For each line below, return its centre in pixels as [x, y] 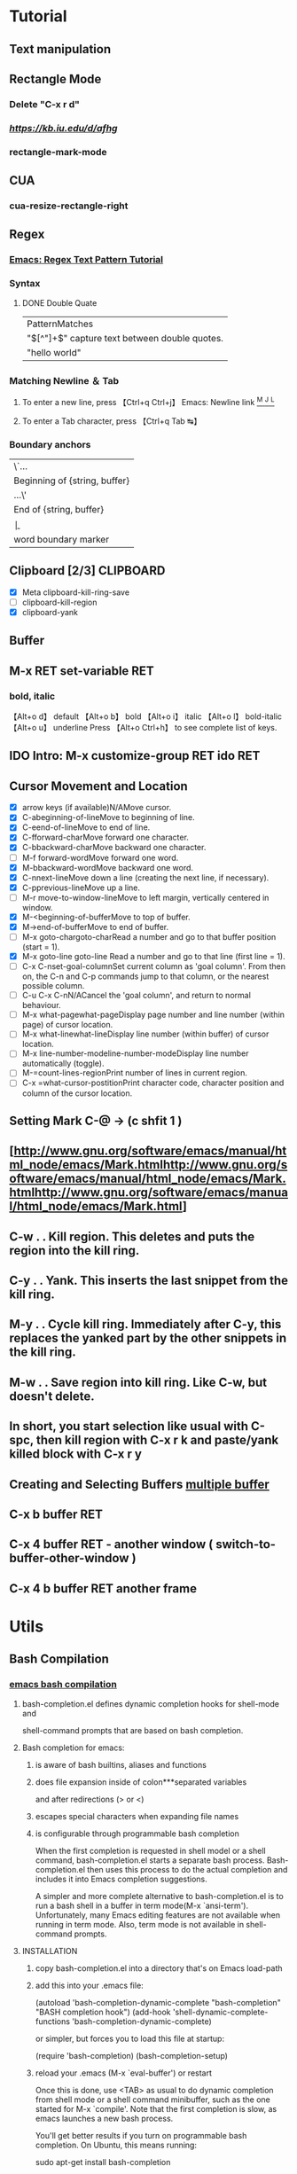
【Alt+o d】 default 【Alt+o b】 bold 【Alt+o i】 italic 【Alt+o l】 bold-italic [145, 716]
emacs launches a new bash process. [104, 2118]
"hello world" [54, 352]
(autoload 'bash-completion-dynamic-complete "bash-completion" [158, 2002]
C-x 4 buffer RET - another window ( [111, 1544]
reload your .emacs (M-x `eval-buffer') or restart [124, 2073]
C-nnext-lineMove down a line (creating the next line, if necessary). [145, 877]
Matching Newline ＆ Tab [64, 380]
